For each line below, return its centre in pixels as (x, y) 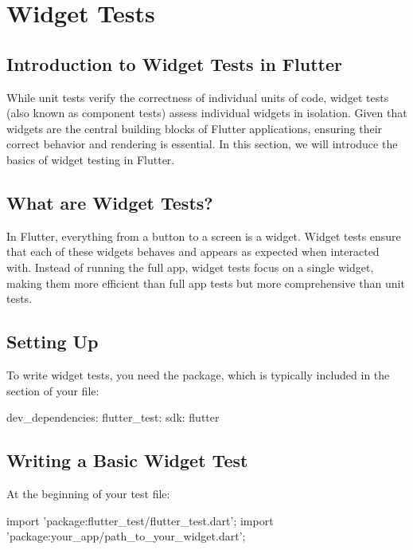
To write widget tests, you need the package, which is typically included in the (198, 374)
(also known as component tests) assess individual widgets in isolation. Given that (207, 113)
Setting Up (53, 342)
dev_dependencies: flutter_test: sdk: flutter (113, 417)
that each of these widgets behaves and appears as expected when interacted (193, 251)
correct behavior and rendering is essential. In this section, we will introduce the (202, 144)
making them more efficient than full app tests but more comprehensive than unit (206, 283)
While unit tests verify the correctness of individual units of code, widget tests (198, 97)
